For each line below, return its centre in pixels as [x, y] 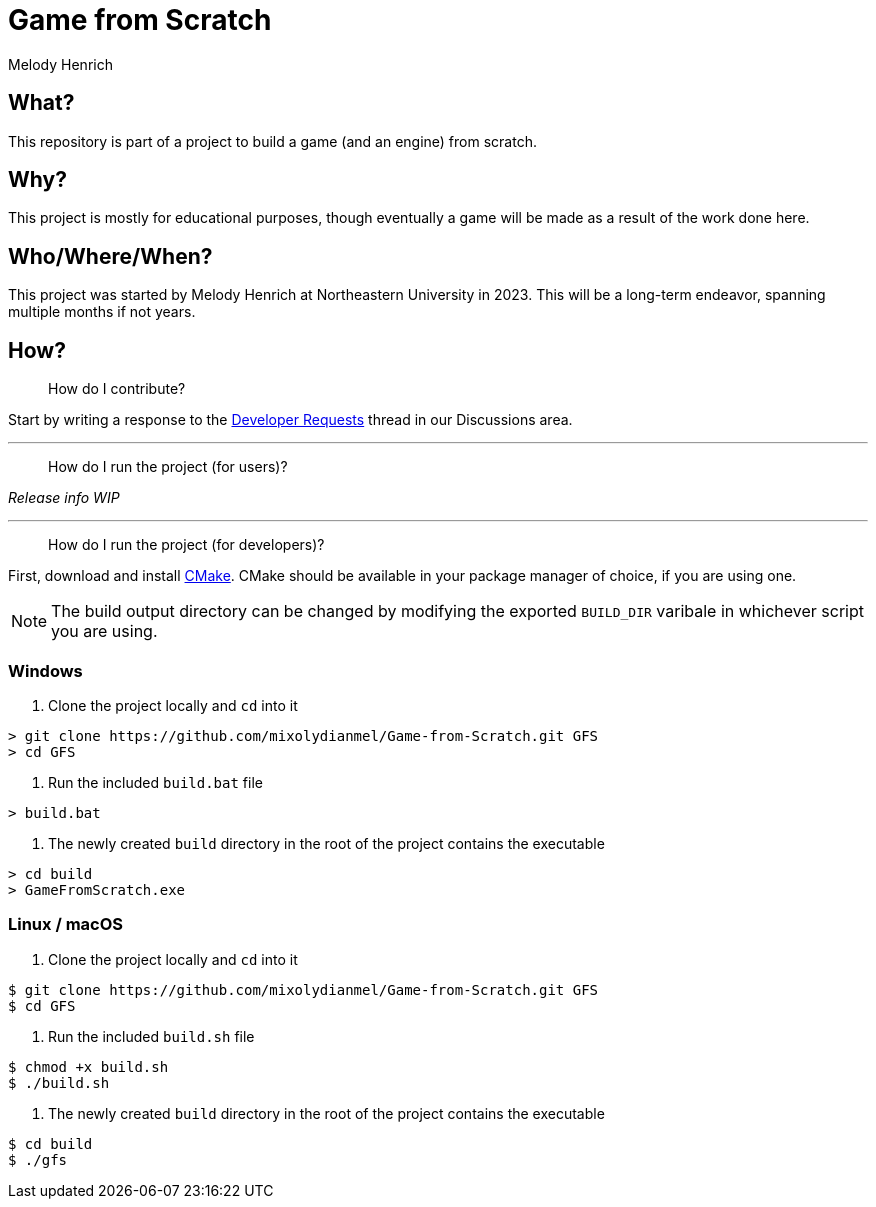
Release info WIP [64, 498]
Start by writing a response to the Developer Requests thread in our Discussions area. [290, 420]
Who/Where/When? [110, 256]
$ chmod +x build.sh [88, 1066]
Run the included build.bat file [155, 782]
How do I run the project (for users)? [168, 467]
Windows [45, 670]
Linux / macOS [66, 924]
